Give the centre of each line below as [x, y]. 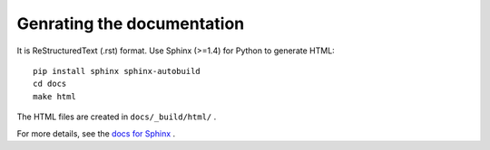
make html [54, 96]
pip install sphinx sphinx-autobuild [117, 71]
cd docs [50, 84]
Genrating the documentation [131, 23]
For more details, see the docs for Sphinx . [96, 133]
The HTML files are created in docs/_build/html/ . [117, 117]
